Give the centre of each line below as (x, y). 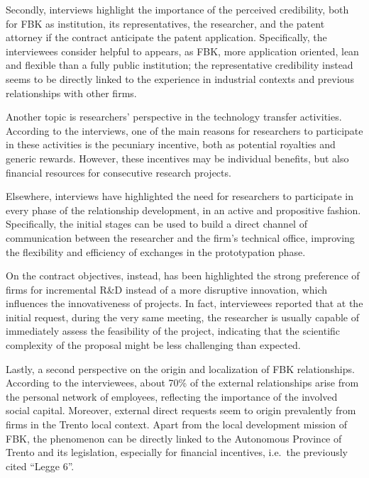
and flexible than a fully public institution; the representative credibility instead (180, 65)
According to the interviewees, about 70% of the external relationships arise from (182, 383)
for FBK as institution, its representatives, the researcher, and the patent (165, 23)
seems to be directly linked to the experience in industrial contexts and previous (180, 78)
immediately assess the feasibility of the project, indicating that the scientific (173, 331)
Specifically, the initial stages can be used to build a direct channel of (156, 224)
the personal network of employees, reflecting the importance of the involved (172, 396)
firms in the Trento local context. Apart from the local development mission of (177, 424)
